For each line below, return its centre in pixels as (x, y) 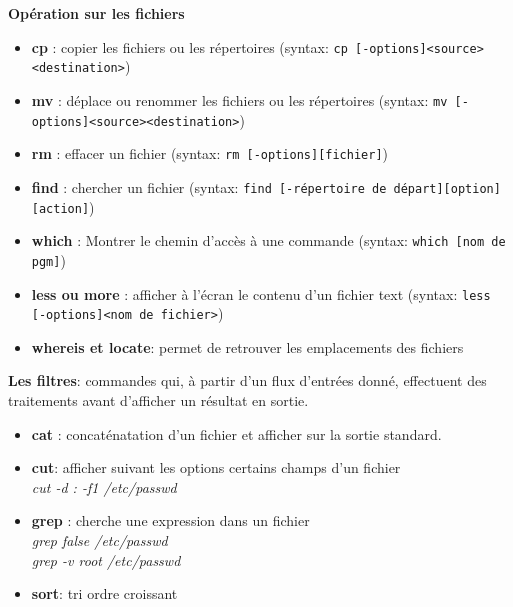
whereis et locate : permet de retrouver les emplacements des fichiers (247, 346)
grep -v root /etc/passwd (106, 559)
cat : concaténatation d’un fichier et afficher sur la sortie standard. (236, 433)
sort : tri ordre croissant (104, 593)
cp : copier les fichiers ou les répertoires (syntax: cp (189, 46)
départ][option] (447, 188)
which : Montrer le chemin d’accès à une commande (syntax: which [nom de (268, 240)
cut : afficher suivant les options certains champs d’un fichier (216, 467)
